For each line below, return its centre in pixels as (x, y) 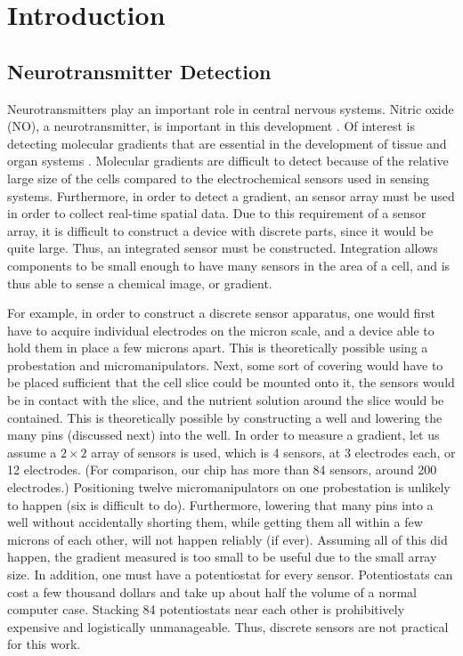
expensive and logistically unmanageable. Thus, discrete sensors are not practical (228, 626)
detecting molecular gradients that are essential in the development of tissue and (227, 143)
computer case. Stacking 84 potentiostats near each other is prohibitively (206, 609)
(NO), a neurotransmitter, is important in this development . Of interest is (211, 126)
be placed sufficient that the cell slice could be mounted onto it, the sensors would (231, 382)
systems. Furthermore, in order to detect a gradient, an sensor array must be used (231, 195)
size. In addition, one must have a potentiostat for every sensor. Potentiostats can (230, 575)
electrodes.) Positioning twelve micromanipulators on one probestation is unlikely (229, 487)
